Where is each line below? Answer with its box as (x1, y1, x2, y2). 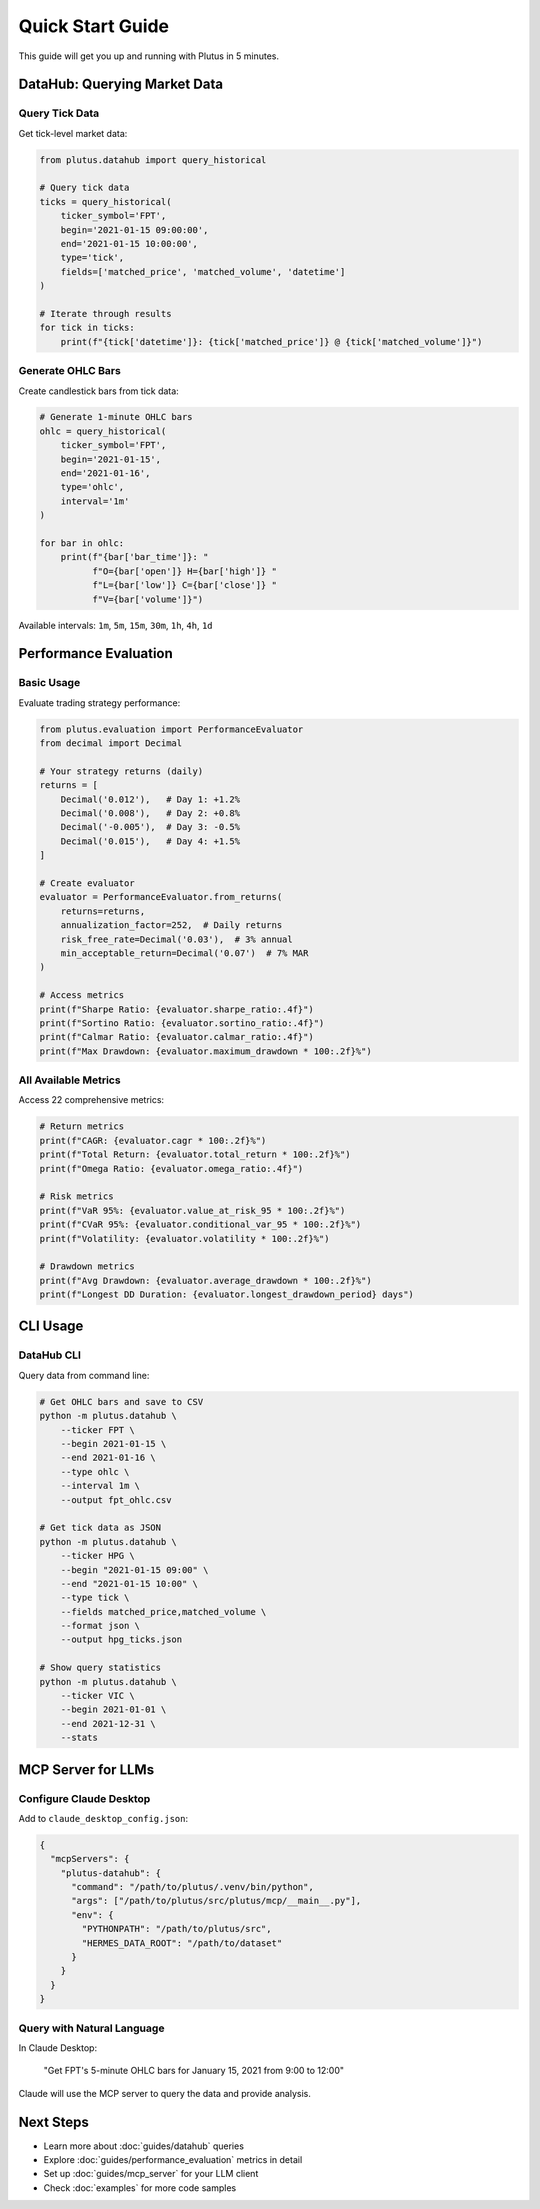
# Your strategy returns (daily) (39, 765, 204, 777)
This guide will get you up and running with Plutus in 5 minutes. (18, 50, 280, 62)
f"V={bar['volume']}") (91, 593, 204, 605)
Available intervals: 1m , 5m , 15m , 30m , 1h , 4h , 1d (18, 619, 214, 631)
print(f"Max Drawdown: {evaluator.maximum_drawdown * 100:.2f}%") (39, 1045, 372, 1057)
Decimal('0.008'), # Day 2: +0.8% (60, 808, 240, 819)
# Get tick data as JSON (39, 1522, 162, 1534)
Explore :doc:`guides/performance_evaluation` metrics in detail (43, 2154, 303, 2166)
